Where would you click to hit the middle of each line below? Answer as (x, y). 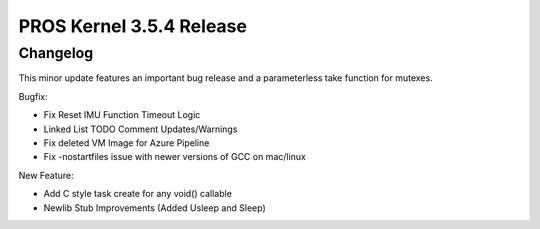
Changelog (56, 53)
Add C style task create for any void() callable (137, 194)
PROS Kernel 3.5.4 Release (132, 26)
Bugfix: (33, 96)
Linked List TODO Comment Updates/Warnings (140, 129)
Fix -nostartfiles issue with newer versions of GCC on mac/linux (175, 157)
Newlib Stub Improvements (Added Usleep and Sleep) (155, 207)
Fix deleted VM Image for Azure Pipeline (126, 142)
